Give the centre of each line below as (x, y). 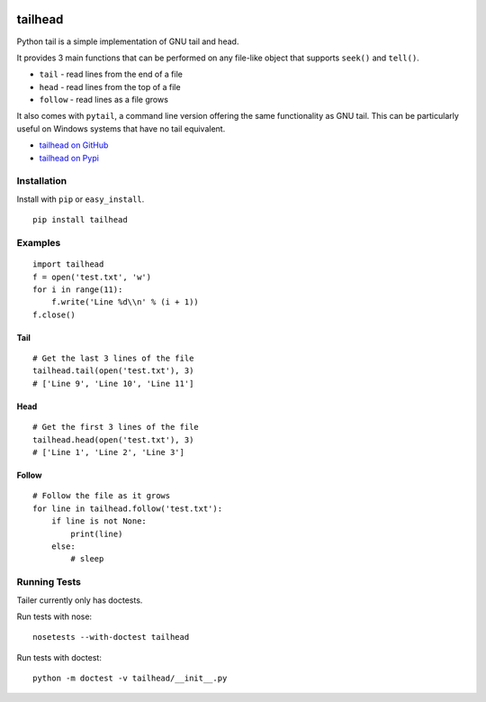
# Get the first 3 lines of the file (116, 427)
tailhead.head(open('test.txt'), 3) (113, 440)
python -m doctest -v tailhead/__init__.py (130, 679)
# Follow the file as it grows (102, 496)
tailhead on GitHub (74, 145)
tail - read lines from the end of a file (111, 74)
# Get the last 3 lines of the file (113, 359)
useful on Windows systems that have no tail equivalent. (121, 128)
